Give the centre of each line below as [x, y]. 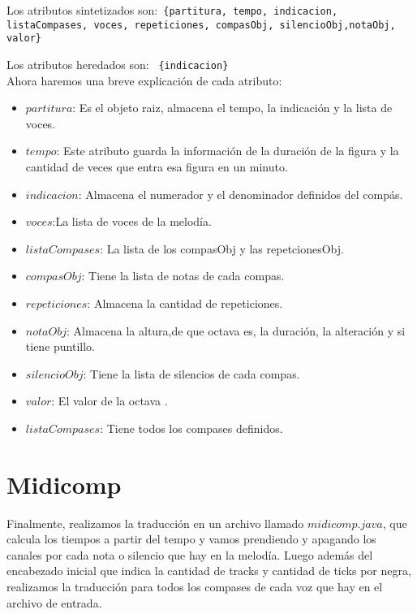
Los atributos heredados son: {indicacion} [118, 64]
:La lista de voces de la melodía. [132, 221]
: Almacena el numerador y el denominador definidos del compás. [241, 194]
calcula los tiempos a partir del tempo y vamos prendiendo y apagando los [191, 539]
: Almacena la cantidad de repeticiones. [185, 303]
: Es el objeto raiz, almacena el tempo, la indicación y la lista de [232, 108]
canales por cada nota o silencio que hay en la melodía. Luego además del [190, 554]
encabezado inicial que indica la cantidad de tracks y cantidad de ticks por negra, [209, 571]
